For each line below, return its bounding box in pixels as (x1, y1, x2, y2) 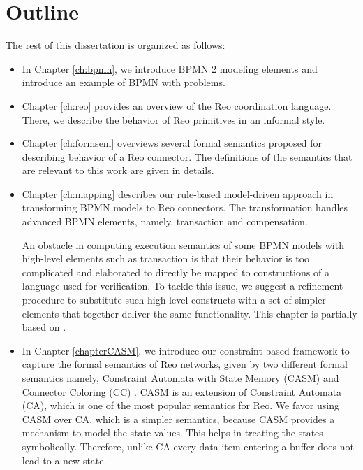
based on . (22, 320, 66, 334)
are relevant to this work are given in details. (22, 163, 214, 178)
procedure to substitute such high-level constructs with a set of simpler (22, 292, 326, 307)
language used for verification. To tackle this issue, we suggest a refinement (22, 278, 343, 293)
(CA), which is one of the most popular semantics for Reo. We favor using (22, 398, 339, 413)
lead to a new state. (22, 453, 107, 467)
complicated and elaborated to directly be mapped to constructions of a (22, 264, 329, 279)
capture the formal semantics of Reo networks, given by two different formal (22, 357, 348, 371)
